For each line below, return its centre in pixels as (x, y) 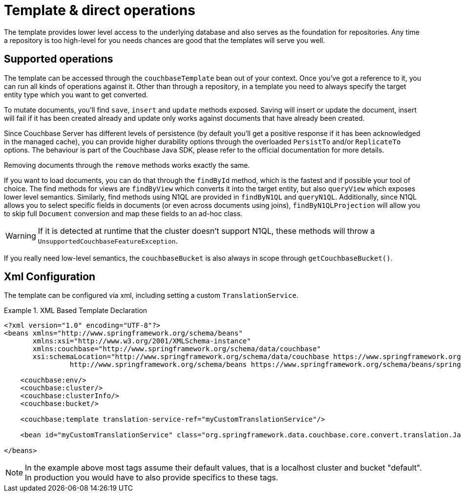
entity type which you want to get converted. (76, 94)
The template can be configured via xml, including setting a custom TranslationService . (151, 295)
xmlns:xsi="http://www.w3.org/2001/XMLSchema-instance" (142, 341)
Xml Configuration (50, 277)
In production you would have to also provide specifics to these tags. (152, 478)
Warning (21, 236)
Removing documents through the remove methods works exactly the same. (127, 165)
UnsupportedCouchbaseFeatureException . (108, 240)
